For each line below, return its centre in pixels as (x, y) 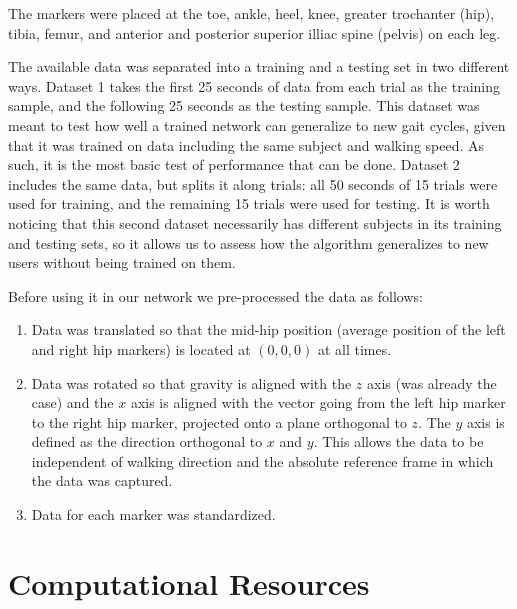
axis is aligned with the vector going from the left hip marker (318, 402)
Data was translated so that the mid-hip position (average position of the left (268, 329)
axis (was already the (432, 382)
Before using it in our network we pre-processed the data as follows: (215, 295)
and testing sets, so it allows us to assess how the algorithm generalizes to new (248, 242)
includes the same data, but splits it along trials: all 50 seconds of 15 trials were (253, 183)
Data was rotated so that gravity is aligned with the (191, 382)
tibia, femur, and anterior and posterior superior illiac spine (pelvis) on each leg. (254, 32)
